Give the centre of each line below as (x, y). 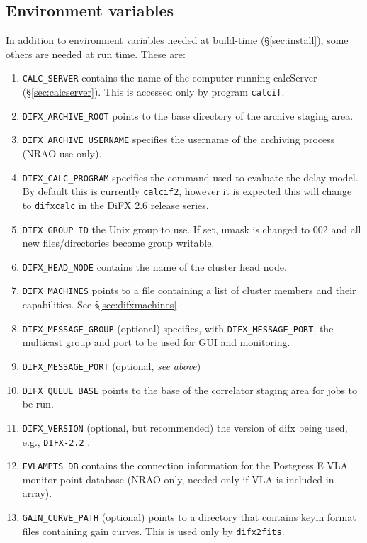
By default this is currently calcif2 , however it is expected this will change (187, 191)
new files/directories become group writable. (118, 243)
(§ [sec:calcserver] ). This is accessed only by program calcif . (153, 92)
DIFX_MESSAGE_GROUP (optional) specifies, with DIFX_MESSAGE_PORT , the (178, 328)
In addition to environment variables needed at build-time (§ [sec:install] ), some (177, 40)
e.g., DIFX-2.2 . (56, 441)
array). (37, 493)
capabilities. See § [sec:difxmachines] (100, 304)
